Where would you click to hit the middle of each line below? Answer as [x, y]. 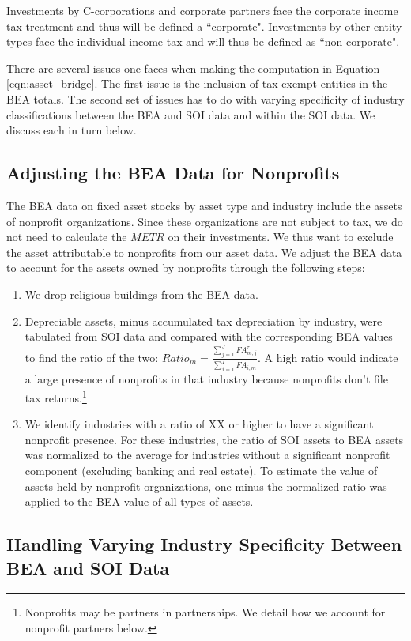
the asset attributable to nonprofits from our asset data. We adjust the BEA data [204, 252]
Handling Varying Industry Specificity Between [204, 544]
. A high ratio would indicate [328, 357]
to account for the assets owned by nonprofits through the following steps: [186, 268]
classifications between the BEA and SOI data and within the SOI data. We [191, 114]
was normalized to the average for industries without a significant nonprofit [207, 455]
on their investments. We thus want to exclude [281, 237]
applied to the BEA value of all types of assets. [139, 501]
